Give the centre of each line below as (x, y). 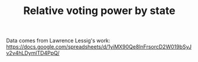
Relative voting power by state (99, 11)
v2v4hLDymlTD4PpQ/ (33, 53)
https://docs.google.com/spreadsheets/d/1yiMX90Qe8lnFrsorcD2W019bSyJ (99, 47)
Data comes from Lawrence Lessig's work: (58, 41)
